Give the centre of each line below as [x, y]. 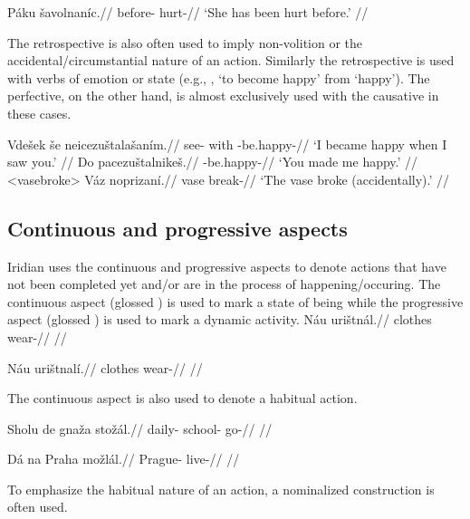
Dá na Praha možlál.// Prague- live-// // [124, 459]
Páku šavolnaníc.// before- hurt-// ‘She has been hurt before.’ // [188, 12]
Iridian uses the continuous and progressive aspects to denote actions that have [227, 266]
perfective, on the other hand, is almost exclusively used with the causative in [223, 96]
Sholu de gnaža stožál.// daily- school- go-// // [140, 428]
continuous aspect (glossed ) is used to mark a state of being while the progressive [235, 301]
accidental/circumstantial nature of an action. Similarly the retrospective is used [231, 60]
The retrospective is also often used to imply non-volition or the [185, 42]
